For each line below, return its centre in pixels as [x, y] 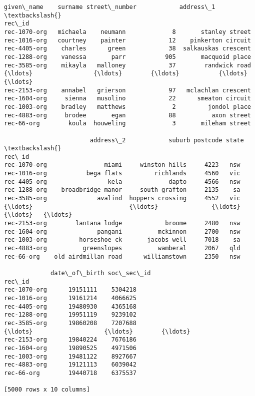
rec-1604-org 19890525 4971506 [70, 348]
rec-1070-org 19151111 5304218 [70, 290]
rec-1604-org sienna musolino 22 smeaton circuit [127, 99]
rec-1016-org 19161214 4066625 [70, 298]
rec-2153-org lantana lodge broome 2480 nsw [122, 223]
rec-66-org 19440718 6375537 [70, 373]
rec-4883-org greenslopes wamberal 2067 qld [122, 248]
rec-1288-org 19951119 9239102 [70, 315]
